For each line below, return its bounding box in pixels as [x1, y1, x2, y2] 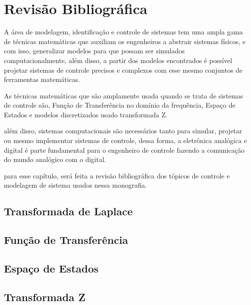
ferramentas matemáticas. [4, 74, 80, 84]
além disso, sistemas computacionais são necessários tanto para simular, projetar [4, 126, 242, 136]
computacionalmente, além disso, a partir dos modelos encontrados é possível [4, 55, 232, 65]
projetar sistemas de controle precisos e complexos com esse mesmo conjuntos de [4, 64, 243, 75]
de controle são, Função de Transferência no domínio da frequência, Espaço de [4, 100, 236, 110]
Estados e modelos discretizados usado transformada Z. [4, 109, 168, 119]
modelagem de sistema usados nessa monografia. [4, 180, 147, 190]
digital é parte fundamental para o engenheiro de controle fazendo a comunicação [4, 144, 245, 155]
